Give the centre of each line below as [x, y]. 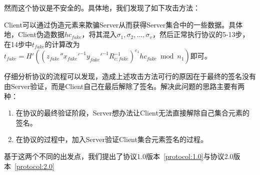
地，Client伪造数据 [34, 34]
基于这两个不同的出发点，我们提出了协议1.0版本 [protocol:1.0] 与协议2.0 [119, 156]
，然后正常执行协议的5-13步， [201, 34]
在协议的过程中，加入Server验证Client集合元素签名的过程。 [111, 139]
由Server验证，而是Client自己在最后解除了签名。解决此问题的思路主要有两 [124, 86]
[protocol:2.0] [34, 166]
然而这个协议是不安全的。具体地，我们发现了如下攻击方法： [102, 7]
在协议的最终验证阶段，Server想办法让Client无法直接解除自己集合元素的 [132, 113]
